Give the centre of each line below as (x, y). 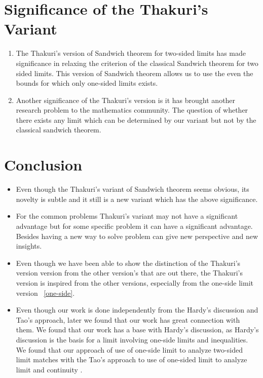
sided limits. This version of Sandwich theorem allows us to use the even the (135, 73)
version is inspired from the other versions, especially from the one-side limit (135, 282)
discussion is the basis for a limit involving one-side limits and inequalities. (132, 339)
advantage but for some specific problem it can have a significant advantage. (134, 226)
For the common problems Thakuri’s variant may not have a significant (127, 216)
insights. (29, 246)
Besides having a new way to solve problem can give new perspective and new (137, 236)
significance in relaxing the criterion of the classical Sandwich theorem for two (137, 63)
